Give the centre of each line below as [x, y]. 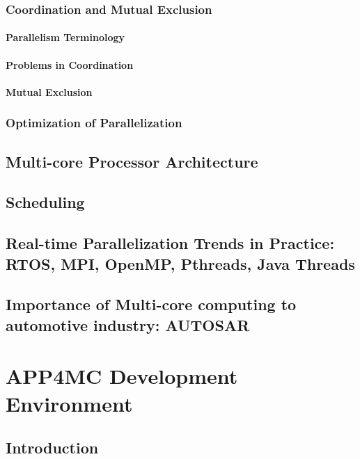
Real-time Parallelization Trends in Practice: [170, 243]
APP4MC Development [122, 376]
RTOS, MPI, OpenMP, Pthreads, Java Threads [180, 263]
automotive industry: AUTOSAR [128, 324]
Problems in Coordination [70, 64]
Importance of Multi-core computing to [151, 304]
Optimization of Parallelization [94, 123]
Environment [69, 403]
